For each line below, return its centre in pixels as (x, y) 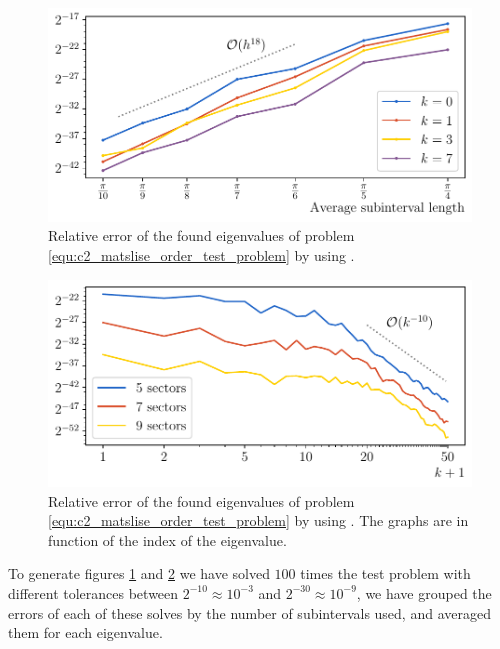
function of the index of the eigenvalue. (167, 539)
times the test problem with (385, 573)
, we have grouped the (424, 592)
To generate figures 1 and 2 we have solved (139, 573)
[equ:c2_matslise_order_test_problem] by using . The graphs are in (258, 520)
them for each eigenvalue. (85, 632)
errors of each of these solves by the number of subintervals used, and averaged (249, 612)
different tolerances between (93, 592)
